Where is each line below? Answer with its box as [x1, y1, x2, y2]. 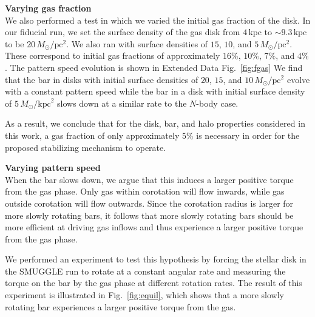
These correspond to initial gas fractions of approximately [5, 49, 220, 62]
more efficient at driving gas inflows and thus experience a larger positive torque [5, 221, 303, 233]
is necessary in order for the [196, 128, 300, 141]
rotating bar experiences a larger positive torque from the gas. [5, 300, 236, 313]
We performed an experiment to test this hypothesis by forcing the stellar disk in [5, 253, 307, 265]
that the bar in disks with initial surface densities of [5, 73, 198, 85]
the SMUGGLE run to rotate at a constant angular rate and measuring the [5, 264, 286, 277]
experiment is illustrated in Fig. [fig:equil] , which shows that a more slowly [5, 289, 284, 301]
